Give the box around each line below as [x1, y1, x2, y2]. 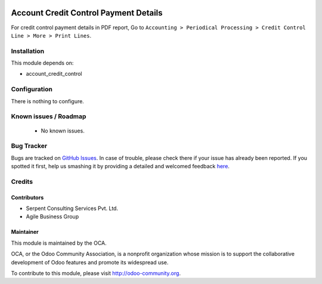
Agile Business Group [26, 213, 79, 220]
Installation [11, 47, 45, 55]
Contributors [11, 194, 44, 201]
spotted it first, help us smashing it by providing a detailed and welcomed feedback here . [11, 163, 230, 170]
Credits [11, 177, 33, 186]
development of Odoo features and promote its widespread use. [11, 258, 169, 266]
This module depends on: [11, 60, 74, 67]
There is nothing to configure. [11, 97, 85, 104]
